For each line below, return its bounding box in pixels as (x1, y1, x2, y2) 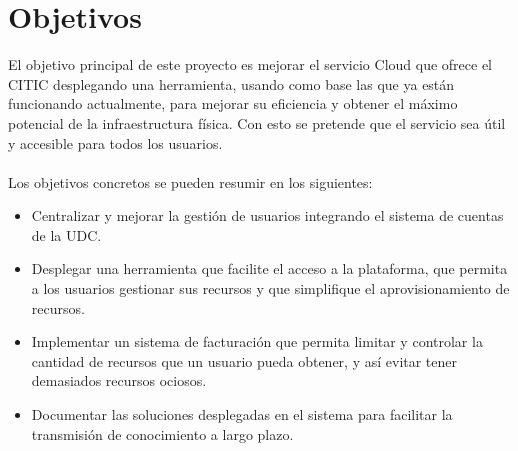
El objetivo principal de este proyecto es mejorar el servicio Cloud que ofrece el (8, 54, 493, 75)
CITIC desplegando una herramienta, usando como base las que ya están (8, 73, 455, 94)
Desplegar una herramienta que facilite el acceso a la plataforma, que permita (31, 258, 508, 279)
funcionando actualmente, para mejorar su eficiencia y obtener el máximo (8, 93, 458, 114)
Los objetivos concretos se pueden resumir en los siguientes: (8, 171, 373, 192)
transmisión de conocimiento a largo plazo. (31, 423, 294, 444)
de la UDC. (31, 224, 102, 245)
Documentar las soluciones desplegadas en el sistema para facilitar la (31, 404, 453, 425)
